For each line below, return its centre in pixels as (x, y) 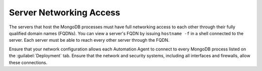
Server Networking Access (65, 12)
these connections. (28, 62)
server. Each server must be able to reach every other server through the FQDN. (89, 40)
